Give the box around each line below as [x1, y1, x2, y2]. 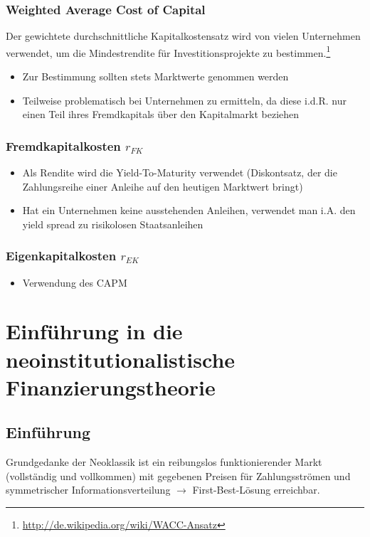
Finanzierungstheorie [6, 372, 216, 401]
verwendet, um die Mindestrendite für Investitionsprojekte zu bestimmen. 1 [6, 43, 331, 60]
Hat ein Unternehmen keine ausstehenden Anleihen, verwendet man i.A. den [22, 203, 356, 218]
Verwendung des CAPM [22, 275, 127, 289]
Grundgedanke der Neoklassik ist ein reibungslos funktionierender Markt [6, 454, 322, 469]
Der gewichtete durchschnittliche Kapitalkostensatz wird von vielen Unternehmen [6, 28, 361, 43]
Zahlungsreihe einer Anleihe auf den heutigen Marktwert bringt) [22, 179, 303, 193]
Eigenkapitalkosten [6, 247, 117, 265]
